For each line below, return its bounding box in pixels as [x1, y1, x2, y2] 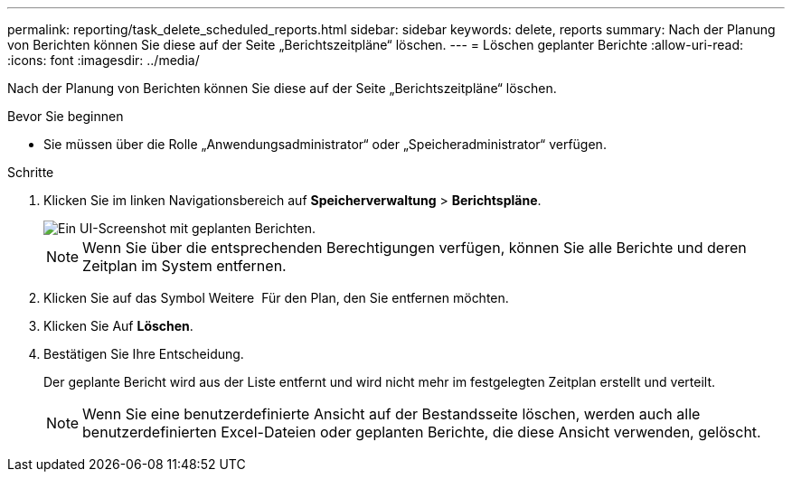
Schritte [7, 164, 54, 180]
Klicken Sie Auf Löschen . [43, 318, 193, 333]
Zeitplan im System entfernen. [82, 257, 287, 275]
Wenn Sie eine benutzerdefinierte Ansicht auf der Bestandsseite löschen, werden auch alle [82, 405, 701, 423]
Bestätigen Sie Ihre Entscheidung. [43, 346, 244, 362]
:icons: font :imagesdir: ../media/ [7, 52, 200, 68]
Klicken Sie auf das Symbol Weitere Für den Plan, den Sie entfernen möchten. [43, 290, 509, 305]
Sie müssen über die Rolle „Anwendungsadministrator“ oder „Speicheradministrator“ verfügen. [43, 136, 607, 152]
